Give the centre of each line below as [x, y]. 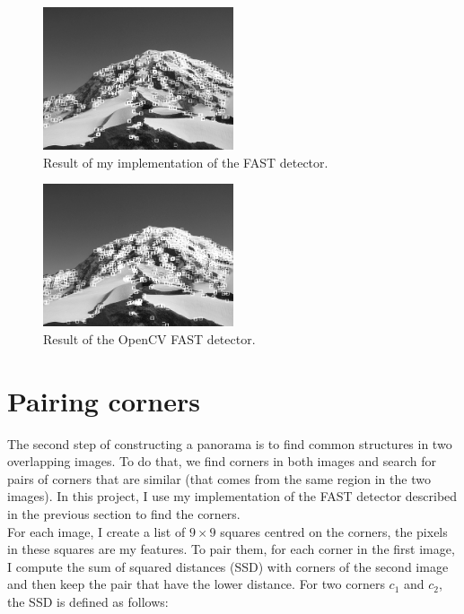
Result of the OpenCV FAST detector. [149, 338]
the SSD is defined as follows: [88, 602]
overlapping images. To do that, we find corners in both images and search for [222, 461]
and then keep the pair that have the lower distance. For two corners [196, 584]
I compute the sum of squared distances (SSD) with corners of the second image [228, 566]
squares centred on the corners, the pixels [334, 531]
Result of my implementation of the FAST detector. [186, 162]
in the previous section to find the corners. [124, 514]
